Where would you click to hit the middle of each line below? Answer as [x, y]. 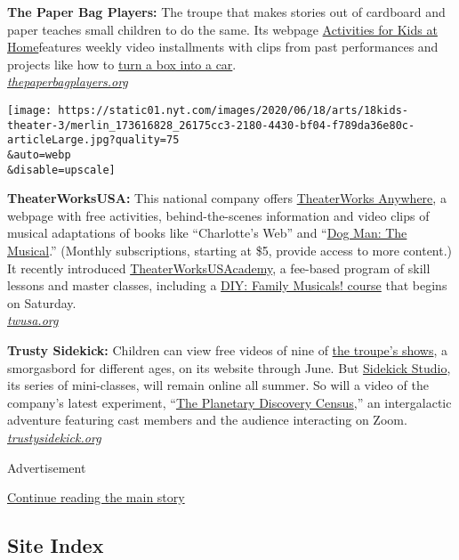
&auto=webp [39, 154]
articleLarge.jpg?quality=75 [93, 140]
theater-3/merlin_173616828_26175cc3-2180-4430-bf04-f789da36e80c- [211, 125]
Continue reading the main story [96, 497]
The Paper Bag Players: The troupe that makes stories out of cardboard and [226, 12]
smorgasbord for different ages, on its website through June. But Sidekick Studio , [229, 367]
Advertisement [47, 467]
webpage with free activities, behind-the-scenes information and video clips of [218, 215]
